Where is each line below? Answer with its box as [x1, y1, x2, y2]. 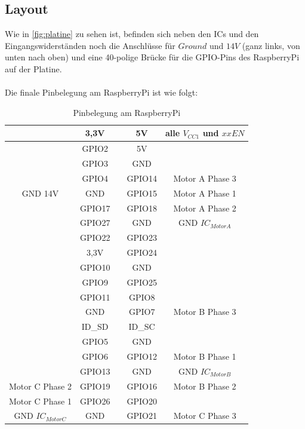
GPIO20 [127, 394, 157, 407]
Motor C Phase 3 [173, 409, 236, 422]
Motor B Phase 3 [173, 305, 236, 318]
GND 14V [21, 186, 59, 199]
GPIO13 [79, 364, 110, 377]
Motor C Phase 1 [9, 394, 72, 407]
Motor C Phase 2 [9, 379, 72, 392]
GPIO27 [79, 216, 110, 229]
